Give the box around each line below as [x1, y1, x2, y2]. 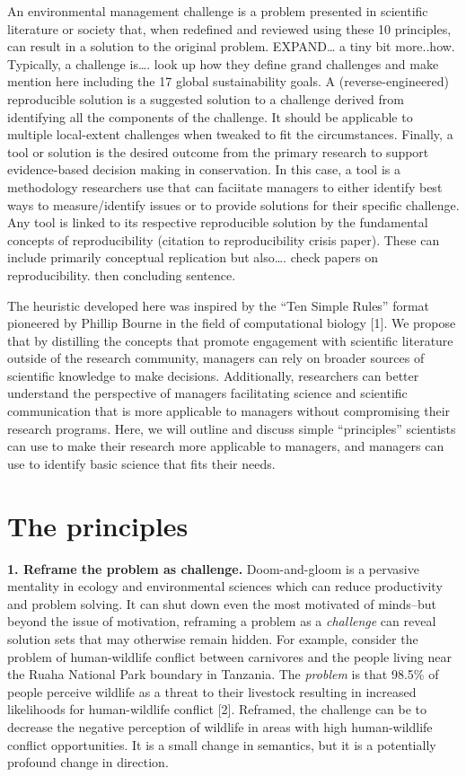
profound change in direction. [7, 753, 169, 772]
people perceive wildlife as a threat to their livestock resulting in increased [7, 682, 417, 701]
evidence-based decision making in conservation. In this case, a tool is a [7, 160, 400, 179]
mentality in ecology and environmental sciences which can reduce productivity [7, 577, 443, 596]
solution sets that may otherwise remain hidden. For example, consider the [7, 629, 418, 648]
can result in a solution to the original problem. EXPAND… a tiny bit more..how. [7, 37, 455, 56]
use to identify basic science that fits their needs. [7, 454, 276, 472]
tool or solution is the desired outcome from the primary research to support [7, 142, 429, 161]
